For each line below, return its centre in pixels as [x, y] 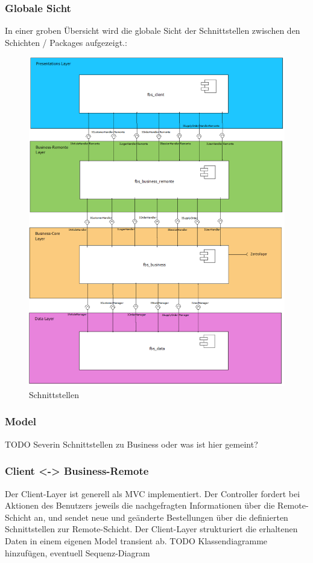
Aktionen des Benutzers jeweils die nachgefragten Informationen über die [140, 505]
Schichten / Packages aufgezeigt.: [66, 42]
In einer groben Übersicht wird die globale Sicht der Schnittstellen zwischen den [153, 31]
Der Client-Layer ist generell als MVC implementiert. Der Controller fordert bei [153, 493]
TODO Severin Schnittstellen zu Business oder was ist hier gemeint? [131, 444]
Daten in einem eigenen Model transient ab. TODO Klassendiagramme [136, 540]
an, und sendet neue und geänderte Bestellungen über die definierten [161, 517]
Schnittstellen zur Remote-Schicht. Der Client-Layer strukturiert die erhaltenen [151, 529]
